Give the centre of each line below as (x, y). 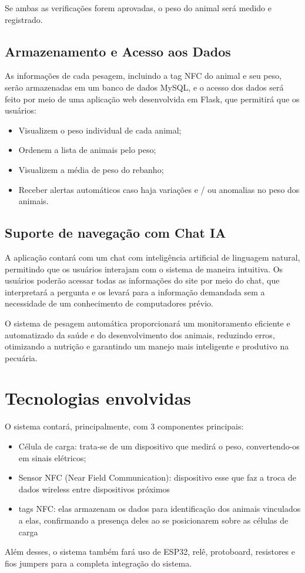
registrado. (24, 19)
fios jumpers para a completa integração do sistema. (98, 563)
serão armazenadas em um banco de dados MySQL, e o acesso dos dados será (144, 87)
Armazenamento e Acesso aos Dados (118, 51)
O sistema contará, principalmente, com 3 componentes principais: (124, 426)
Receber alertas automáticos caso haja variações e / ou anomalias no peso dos (159, 189)
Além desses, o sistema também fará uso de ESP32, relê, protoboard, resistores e (150, 552)
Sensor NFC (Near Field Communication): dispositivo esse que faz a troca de (157, 477)
